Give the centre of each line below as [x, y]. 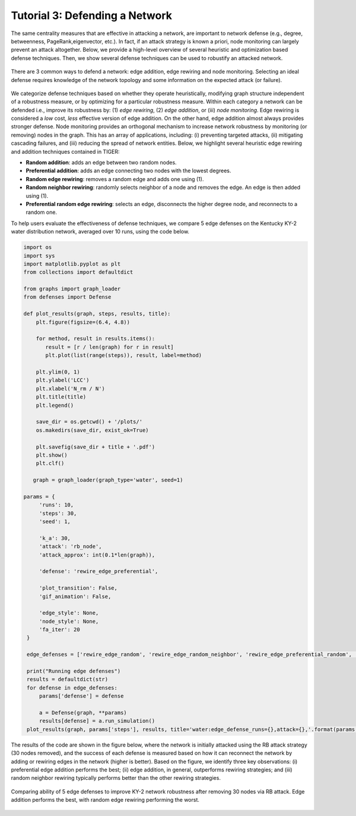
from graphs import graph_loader [72, 289]
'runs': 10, [56, 505]
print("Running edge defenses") [74, 671]
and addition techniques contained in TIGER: [65, 151]
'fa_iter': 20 [59, 630]
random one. [42, 212]
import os [38, 247]
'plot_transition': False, [78, 588]
